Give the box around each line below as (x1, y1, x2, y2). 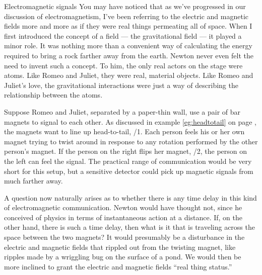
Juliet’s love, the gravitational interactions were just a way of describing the (4, 79, 238, 90)
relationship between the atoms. (4, 89, 103, 100)
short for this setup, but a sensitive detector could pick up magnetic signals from (4, 165, 253, 176)
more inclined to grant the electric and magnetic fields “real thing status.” (4, 261, 232, 271)
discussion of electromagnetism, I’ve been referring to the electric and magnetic (4, 11, 249, 21)
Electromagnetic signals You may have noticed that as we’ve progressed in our (4, 1, 246, 11)
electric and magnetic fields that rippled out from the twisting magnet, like (4, 241, 236, 252)
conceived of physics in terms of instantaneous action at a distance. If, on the (4, 212, 242, 222)
